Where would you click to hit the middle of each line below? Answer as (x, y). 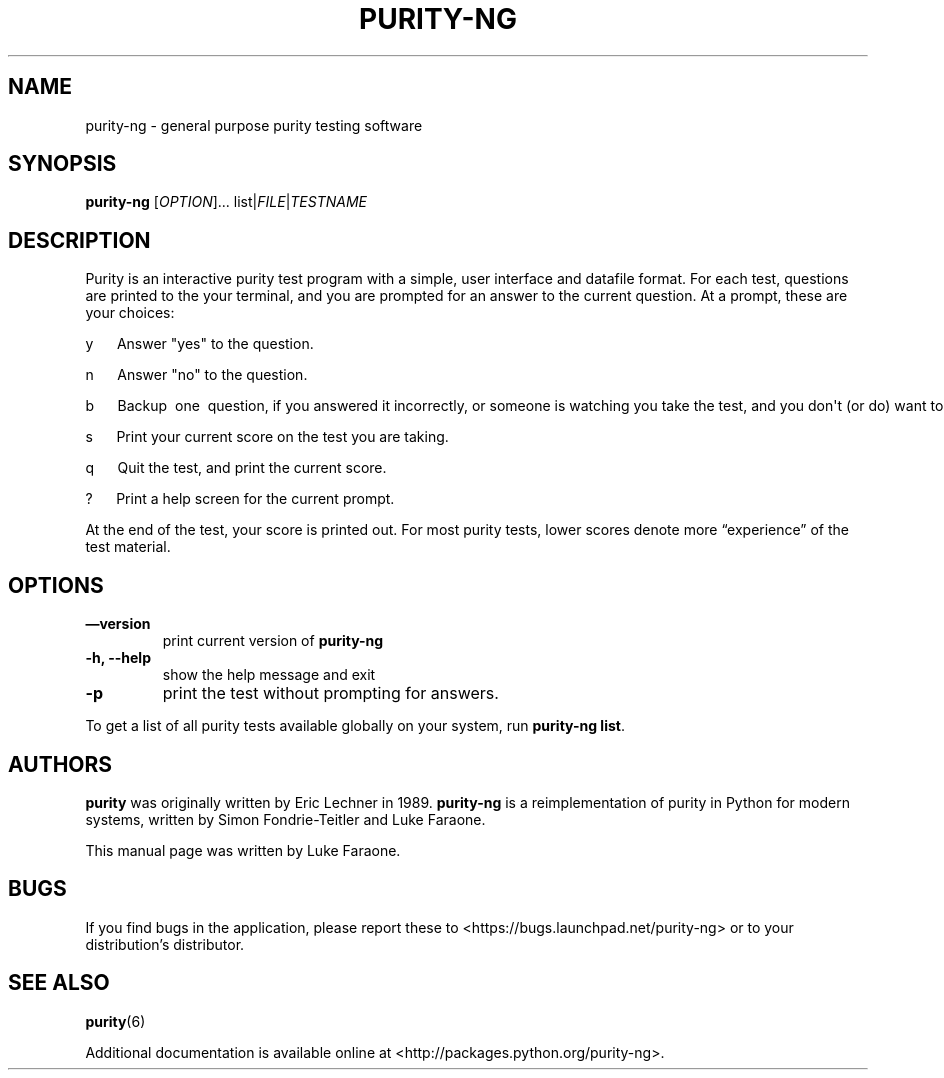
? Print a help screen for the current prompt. (240, 499)
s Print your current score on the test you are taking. (267, 437)
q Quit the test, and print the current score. (236, 468)
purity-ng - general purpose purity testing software (254, 125)
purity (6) (115, 1021)
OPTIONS (56, 585)
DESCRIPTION (79, 240)
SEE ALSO (59, 983)
